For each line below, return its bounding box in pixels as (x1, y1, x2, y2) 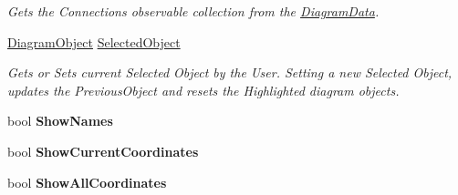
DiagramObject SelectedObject (7, 32, 181, 51)
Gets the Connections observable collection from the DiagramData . (7, 2, 380, 20)
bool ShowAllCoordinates (7, 172, 167, 191)
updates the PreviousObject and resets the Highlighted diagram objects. (7, 80, 400, 99)
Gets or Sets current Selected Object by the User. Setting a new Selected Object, (7, 63, 453, 82)
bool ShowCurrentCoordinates (7, 141, 199, 160)
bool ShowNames (7, 111, 113, 130)
